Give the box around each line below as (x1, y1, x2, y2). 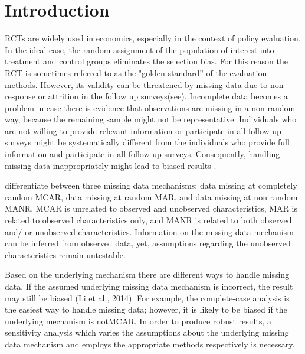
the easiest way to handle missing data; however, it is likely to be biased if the (5, 303, 287, 316)
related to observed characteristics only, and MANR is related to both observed (5, 214, 292, 226)
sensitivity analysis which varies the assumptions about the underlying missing (5, 326, 289, 339)
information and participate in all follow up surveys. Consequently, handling (5, 148, 280, 160)
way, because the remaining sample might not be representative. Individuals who (5, 113, 297, 125)
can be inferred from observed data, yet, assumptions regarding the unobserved (5, 237, 291, 249)
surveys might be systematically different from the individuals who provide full (5, 136, 290, 148)
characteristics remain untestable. (5, 248, 126, 261)
